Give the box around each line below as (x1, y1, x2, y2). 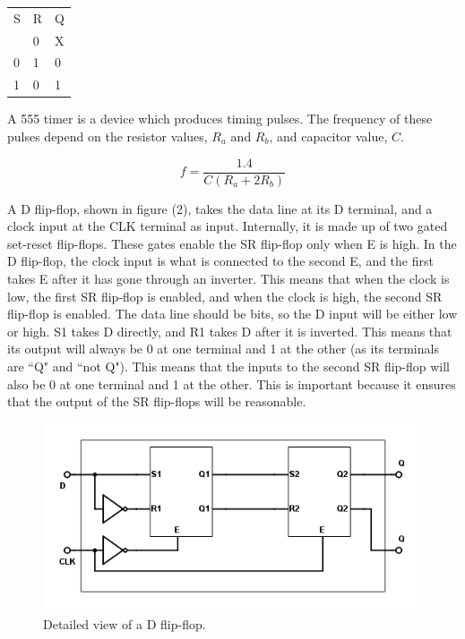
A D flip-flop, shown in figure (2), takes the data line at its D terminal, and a (7, 199, 433, 217)
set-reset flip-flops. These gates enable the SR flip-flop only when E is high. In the (7, 234, 457, 252)
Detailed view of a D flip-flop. (43, 614, 206, 633)
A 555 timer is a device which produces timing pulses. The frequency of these (7, 109, 433, 128)
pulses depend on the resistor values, (7, 126, 208, 145)
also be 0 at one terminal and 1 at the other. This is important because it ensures (7, 374, 456, 393)
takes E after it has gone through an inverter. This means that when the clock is (7, 269, 450, 287)
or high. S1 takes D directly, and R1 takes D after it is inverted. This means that (7, 321, 452, 340)
